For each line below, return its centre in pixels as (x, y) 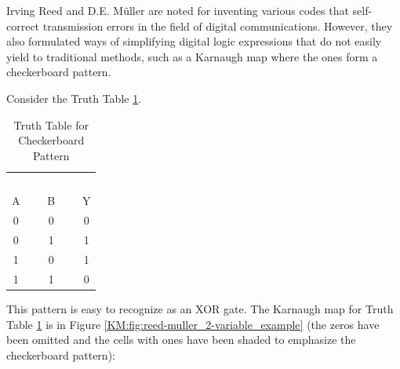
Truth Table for (51, 124)
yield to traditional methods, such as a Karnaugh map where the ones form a (192, 56)
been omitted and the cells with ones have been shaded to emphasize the (181, 340)
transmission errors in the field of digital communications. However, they (218, 26)
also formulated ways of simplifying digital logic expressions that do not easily (194, 41)
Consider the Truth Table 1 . (74, 98)
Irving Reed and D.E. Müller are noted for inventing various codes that (178, 10)
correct (23, 26)
